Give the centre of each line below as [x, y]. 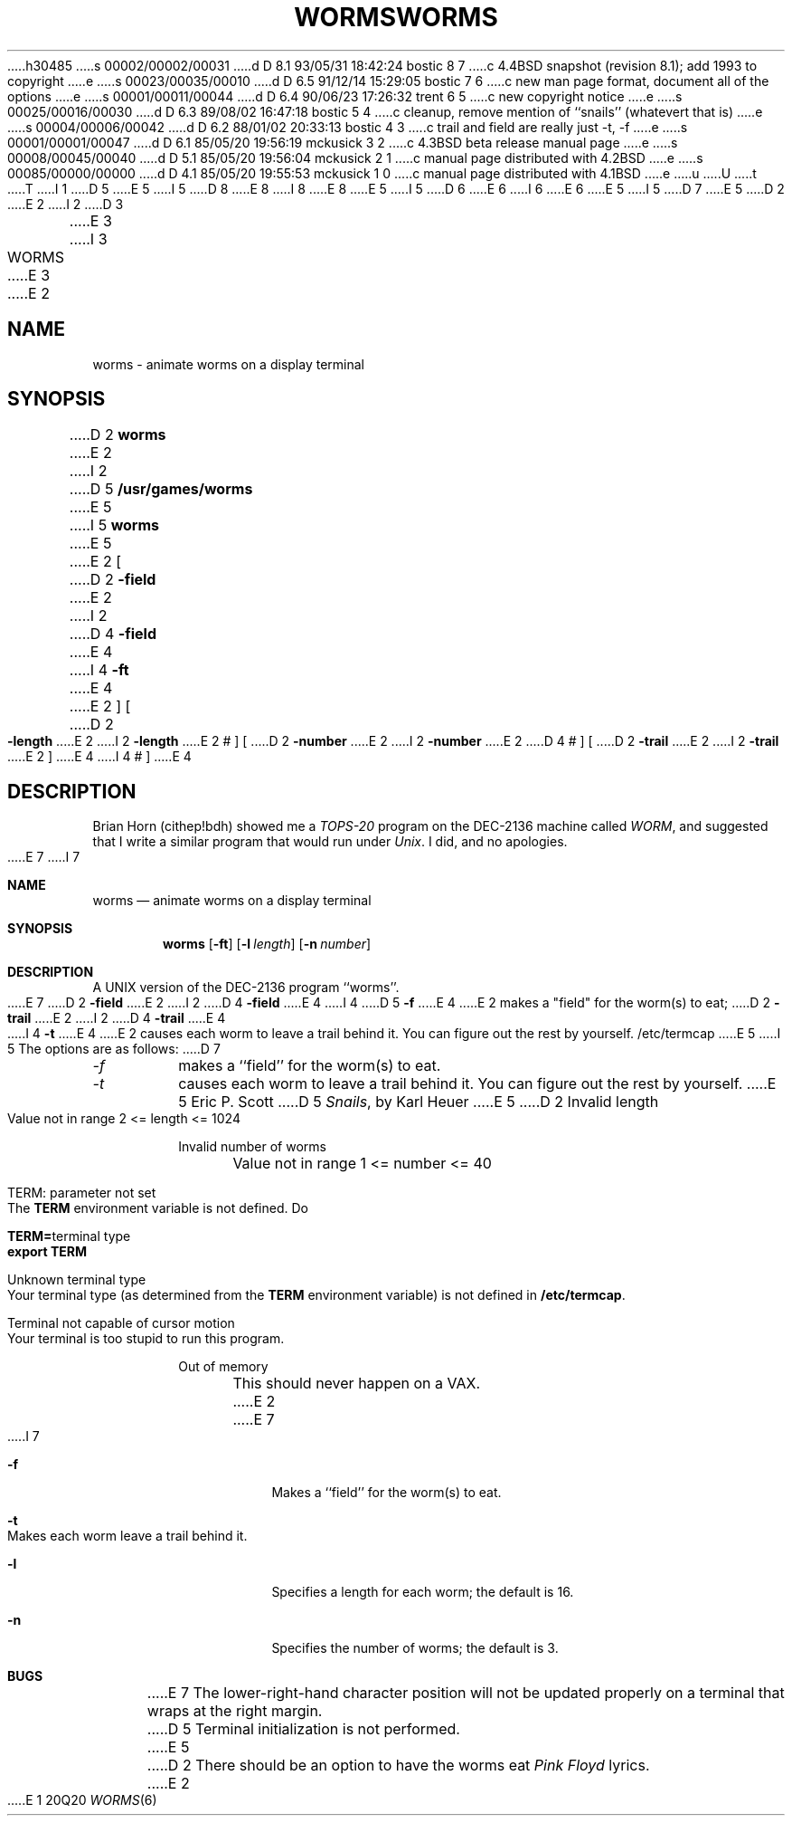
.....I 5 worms [114, 525]
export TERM [47, 1252]
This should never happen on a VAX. [356, 1384]
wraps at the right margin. [235, 1711]
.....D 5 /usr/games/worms [161, 489]
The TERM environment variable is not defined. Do [158, 1208]
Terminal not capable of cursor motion [121, 1323]
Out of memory [223, 1367]
